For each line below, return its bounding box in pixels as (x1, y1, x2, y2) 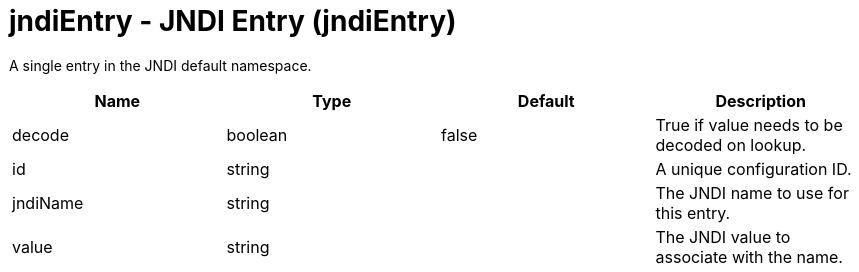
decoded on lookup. (655, 134, 807, 155)
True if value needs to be (655, 114, 843, 135)
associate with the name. (655, 246, 843, 267)
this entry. (655, 202, 731, 223)
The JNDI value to (655, 226, 791, 247)
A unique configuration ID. (655, 158, 852, 179)
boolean (226, 124, 288, 145)
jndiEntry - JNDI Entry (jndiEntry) (9, 4, 457, 38)
